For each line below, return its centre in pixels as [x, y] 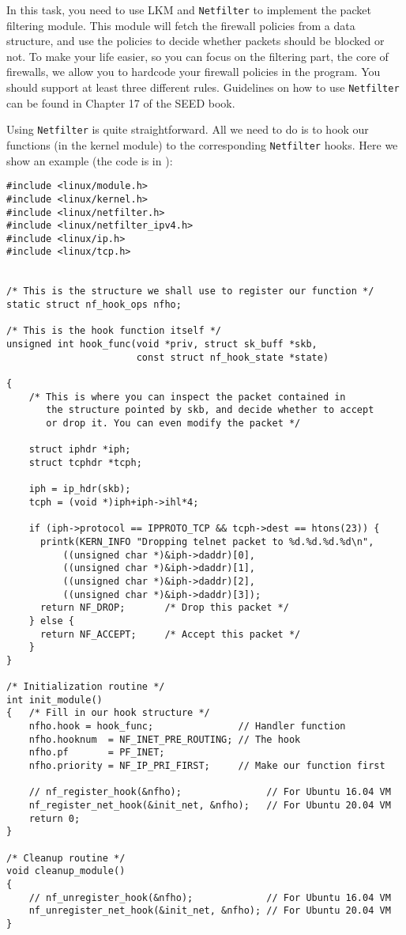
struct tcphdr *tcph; [85, 462]
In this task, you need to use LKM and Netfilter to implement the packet [189, 9]
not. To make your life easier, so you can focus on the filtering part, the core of [197, 56]
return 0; [55, 818]
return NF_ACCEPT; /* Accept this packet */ [170, 634]
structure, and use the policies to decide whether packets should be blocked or [195, 41]
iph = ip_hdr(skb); [80, 489]
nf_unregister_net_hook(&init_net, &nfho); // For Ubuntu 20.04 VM [210, 911]
